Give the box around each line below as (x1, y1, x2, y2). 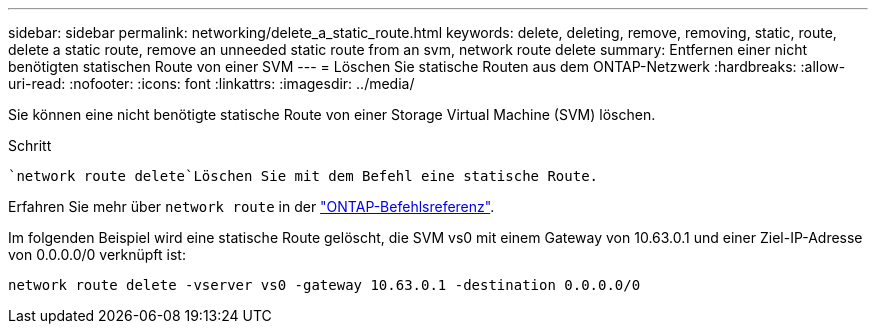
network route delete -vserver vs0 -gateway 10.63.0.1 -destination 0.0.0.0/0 (8, 277, 641, 293)
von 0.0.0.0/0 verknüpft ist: (8, 246, 186, 263)
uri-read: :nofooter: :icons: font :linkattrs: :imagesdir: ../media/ (8, 75, 415, 92)
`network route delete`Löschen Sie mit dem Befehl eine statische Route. (8, 168, 599, 184)
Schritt (8, 137, 52, 154)
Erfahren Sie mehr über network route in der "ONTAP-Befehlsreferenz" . (8, 198, 495, 215)
